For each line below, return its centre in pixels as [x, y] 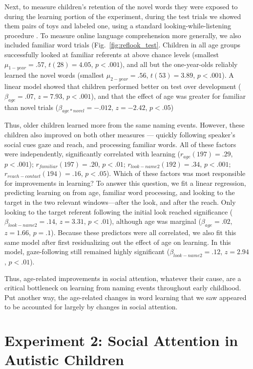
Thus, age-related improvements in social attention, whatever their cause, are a [123, 278]
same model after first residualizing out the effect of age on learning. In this [118, 242]
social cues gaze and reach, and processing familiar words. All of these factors [120, 144]
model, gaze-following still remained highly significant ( [87, 251]
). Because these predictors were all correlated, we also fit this [144, 232]
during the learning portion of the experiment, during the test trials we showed [123, 16]
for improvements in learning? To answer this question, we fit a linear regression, [125, 183]
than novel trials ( [32, 107]
